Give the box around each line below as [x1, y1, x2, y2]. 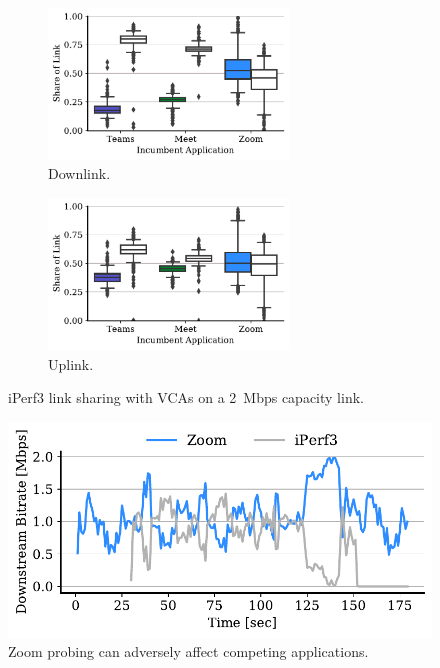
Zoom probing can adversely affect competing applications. [8, 641, 369, 662]
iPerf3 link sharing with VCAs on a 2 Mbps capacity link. [8, 387, 364, 408]
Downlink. [48, 163, 111, 184]
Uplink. [48, 353, 94, 374]
